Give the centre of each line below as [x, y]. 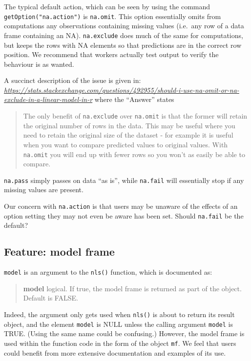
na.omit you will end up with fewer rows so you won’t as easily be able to [134, 154]
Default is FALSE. [51, 298]
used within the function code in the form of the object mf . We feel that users [120, 343]
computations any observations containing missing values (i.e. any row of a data [124, 26]
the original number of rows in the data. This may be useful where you [129, 125]
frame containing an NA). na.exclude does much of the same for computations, [124, 35]
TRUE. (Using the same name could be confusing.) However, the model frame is [124, 333]
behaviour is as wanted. [39, 64]
